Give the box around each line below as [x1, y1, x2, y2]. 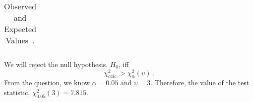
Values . [5, 34, 35, 46]
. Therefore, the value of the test [150, 77, 250, 88]
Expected [4, 23, 37, 34]
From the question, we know [4, 77, 90, 88]
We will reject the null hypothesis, [4, 59, 108, 69]
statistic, [4, 87, 30, 98]
